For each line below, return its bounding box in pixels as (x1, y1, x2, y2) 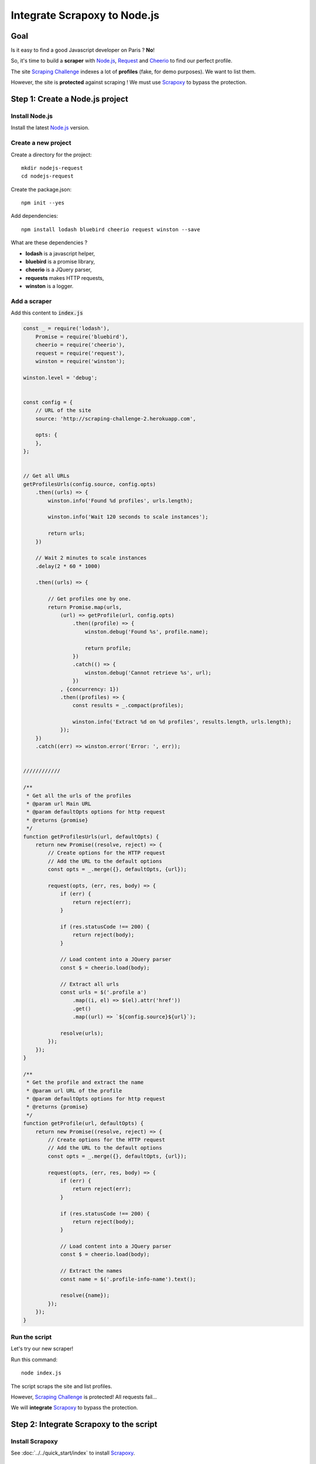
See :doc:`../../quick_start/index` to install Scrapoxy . (11, 1449, 135, 1456)
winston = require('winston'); (35, 358, 125, 364)
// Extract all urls (60, 981, 119, 987)
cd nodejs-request (21, 173, 74, 180)
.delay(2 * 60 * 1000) (35, 563, 101, 569)
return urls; (47, 530, 85, 537)
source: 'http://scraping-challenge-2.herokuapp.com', (35, 415, 196, 422)
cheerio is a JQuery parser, (25, 266, 92, 273)
